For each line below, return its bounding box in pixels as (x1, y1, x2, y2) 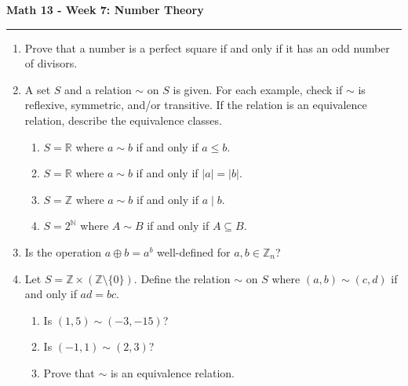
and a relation (64, 81, 132, 97)
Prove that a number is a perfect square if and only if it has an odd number (24, 39, 390, 56)
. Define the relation (133, 270, 231, 286)
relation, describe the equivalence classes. (24, 111, 222, 128)
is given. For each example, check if (173, 81, 343, 97)
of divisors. (24, 55, 78, 71)
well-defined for (157, 243, 231, 260)
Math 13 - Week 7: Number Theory (6, 2, 204, 17)
